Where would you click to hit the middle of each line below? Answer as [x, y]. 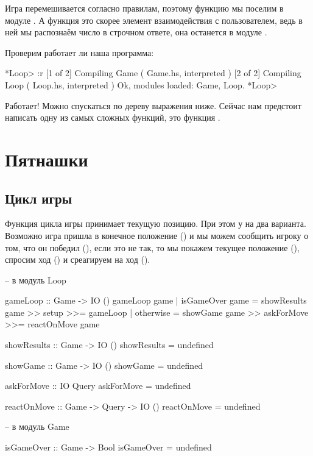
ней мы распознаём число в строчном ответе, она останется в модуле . [136, 32]
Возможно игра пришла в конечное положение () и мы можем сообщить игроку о [157, 235]
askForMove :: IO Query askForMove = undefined [98, 386]
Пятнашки [47, 159]
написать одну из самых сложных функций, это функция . [113, 117]
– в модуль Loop [36, 280]
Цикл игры [39, 198]
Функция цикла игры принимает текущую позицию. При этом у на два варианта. [156, 223]
